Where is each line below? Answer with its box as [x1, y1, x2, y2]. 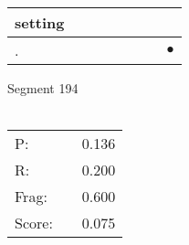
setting [15, 12, 65, 33]
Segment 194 [7, 79, 79, 97]
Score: [15, 212, 53, 234]
